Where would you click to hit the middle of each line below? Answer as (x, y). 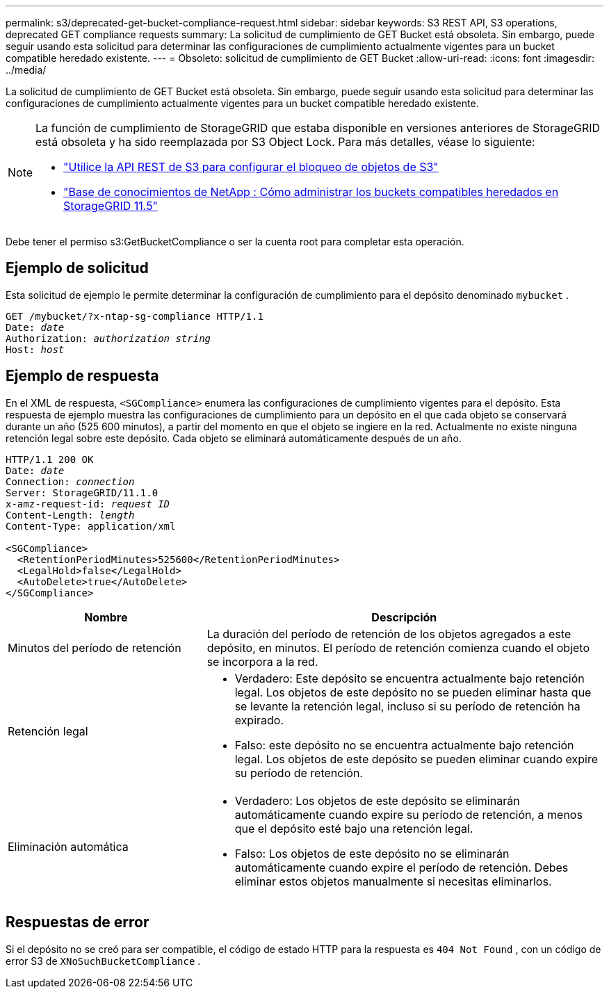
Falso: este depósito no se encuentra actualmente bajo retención (404, 745)
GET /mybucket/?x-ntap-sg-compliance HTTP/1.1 (135, 316)
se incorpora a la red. (262, 661)
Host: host (35, 349)
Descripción (404, 617)
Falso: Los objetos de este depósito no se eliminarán (372, 853)
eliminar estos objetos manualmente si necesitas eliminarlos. (393, 881)
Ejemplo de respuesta (82, 376)
